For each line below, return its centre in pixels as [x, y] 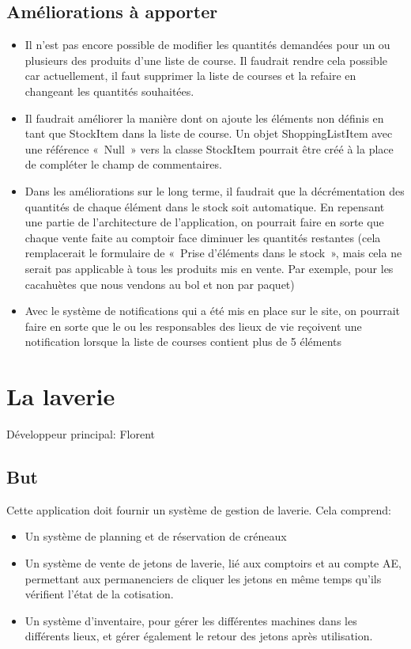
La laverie [61, 396]
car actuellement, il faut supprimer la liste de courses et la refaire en [190, 76]
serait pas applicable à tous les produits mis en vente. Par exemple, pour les [209, 268]
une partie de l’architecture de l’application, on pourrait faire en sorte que [204, 222]
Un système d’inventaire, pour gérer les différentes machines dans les [191, 620]
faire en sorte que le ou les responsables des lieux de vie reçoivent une [193, 326]
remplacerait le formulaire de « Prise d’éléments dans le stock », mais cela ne [213, 253]
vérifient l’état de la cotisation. [99, 594]
